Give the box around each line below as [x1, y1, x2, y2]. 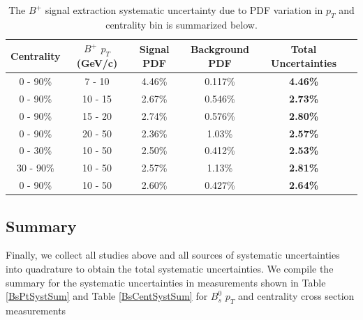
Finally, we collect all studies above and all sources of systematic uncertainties [6, 247, 340, 262]
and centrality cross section [238, 289, 355, 303]
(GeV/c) [76, 56, 118, 70]
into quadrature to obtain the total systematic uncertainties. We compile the [6, 261, 334, 275]
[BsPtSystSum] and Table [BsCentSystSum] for [6, 289, 208, 303]
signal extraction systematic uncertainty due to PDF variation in [45, 3, 323, 17]
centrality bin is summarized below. [105, 17, 258, 31]
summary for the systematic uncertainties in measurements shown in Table [6, 275, 326, 289]
